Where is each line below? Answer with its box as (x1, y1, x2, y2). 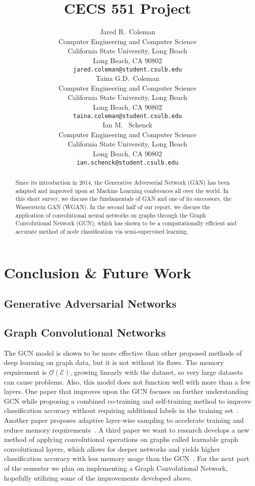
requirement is (4, 366, 47, 377)
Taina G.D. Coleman (96, 73, 159, 83)
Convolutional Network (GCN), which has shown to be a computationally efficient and (15, 219, 237, 227)
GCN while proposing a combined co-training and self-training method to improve (4, 395, 251, 406)
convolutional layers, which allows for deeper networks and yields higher (4, 443, 220, 454)
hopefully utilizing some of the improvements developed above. (4, 472, 193, 483)
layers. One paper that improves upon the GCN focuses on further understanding (4, 386, 249, 396)
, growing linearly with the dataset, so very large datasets (70, 366, 243, 377)
